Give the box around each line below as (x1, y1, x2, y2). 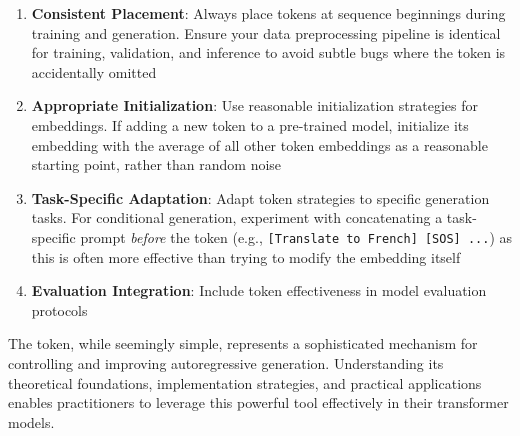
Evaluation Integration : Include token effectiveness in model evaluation (31, 280, 487, 301)
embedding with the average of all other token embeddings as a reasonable (31, 134, 488, 155)
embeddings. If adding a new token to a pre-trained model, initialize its (31, 114, 469, 135)
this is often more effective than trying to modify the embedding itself (31, 246, 461, 267)
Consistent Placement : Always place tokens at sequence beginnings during (31, 3, 506, 23)
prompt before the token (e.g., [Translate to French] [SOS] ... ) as (80, 226, 513, 247)
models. (8, 411, 55, 432)
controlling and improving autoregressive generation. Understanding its (8, 352, 444, 373)
